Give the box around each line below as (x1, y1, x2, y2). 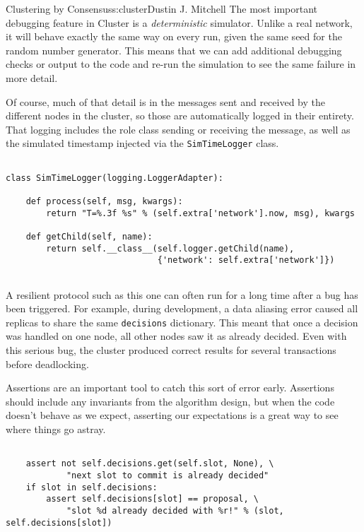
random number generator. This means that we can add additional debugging (6, 42, 342, 57)
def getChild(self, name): (25, 231, 153, 242)
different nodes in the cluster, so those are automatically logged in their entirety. (6, 108, 354, 123)
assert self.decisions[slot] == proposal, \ (46, 494, 259, 504)
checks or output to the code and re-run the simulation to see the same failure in (6, 57, 356, 71)
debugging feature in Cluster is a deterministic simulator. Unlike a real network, (6, 15, 353, 30)
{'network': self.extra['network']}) (157, 255, 335, 266)
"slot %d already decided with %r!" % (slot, (66, 505, 284, 516)
